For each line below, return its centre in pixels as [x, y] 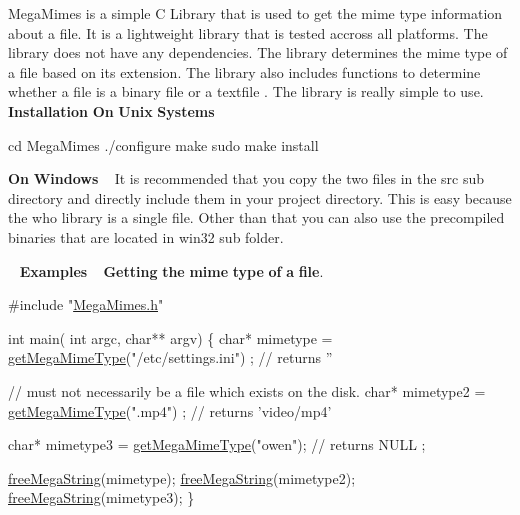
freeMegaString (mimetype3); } [101, 497]
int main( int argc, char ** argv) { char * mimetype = [170, 337]
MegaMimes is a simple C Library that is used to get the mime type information [255, 13]
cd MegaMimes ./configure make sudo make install [163, 144]
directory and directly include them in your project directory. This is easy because [260, 197]
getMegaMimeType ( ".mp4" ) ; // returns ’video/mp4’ [170, 410]
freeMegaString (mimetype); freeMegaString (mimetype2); [182, 477]
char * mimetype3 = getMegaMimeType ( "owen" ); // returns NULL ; [217, 444]
